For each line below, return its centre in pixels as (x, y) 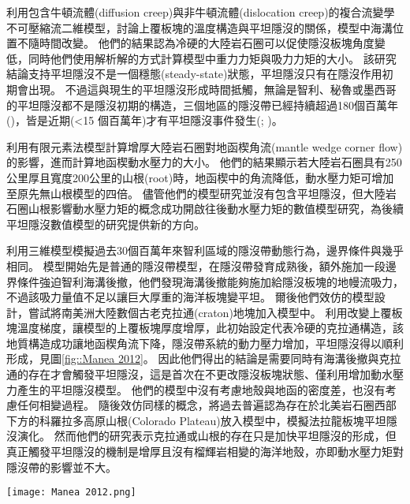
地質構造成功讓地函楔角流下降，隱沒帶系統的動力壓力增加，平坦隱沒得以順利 (205, 343)
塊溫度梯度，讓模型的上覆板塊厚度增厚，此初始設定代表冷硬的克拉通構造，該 (205, 328)
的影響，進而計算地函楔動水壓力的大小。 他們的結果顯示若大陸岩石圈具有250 (204, 162)
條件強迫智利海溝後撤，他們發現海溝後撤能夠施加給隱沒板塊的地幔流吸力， (210, 281)
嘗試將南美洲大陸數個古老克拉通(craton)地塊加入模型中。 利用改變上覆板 (215, 312)
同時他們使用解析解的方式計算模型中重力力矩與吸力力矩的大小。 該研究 (212, 58)
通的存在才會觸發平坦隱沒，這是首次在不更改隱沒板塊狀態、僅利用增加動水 (199, 374)
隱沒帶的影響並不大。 (61, 467)
